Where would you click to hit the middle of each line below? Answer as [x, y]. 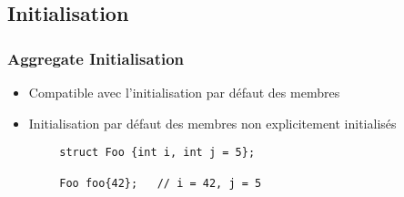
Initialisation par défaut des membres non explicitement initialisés [212, 123]
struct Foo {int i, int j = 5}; [157, 153]
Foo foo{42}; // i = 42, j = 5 [161, 183]
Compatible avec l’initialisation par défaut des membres [184, 92]
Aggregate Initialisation [96, 58]
